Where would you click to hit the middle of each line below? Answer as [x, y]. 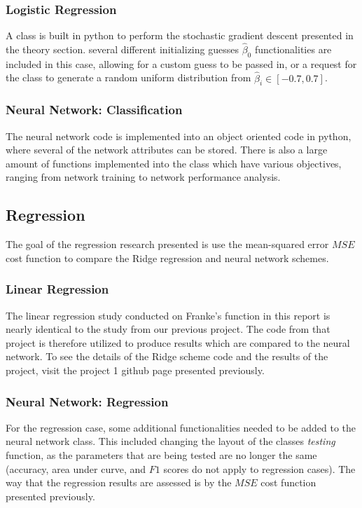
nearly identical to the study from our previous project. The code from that [168, 329]
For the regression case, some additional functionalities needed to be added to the [181, 427]
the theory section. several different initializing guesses [122, 49]
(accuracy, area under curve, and [76, 468]
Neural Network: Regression [87, 401]
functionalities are [293, 49]
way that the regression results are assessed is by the [119, 482]
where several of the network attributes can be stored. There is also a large [167, 150]
